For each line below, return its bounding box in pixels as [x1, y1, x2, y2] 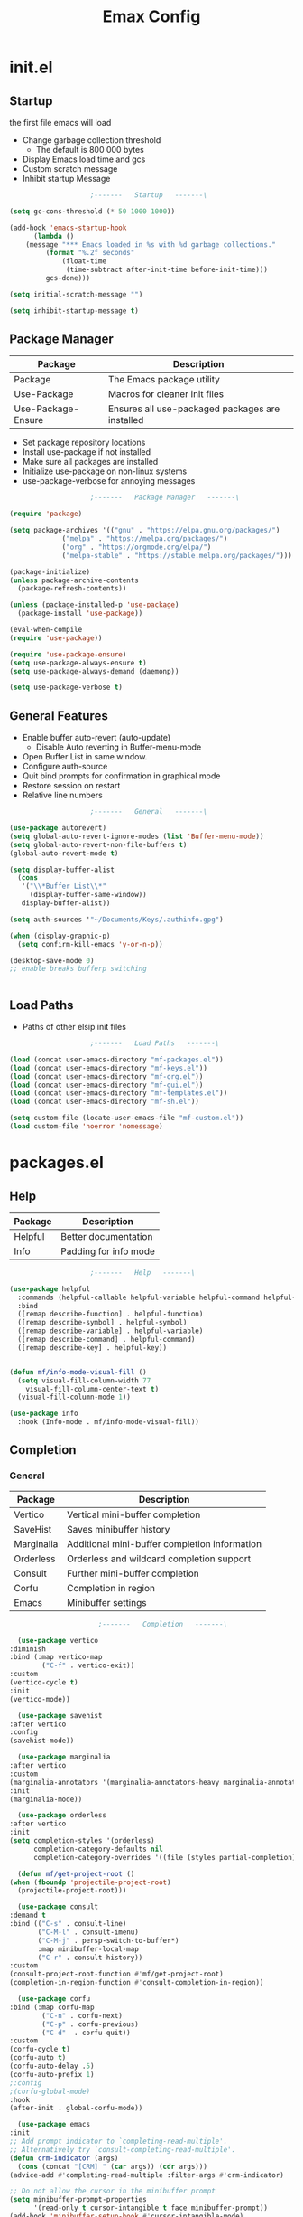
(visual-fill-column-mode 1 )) [17, 1392, 131, 1402]
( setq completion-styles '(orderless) [9, 1836, 155, 1845]
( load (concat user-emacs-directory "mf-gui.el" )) [9, 1080, 204, 1090]
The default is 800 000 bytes [35, 145, 144, 155]
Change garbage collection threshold [22, 135, 161, 146]
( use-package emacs [17, 2120, 91, 2129]
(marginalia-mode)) [9, 1795, 83, 1804]
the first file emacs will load [9, 118, 112, 127]
